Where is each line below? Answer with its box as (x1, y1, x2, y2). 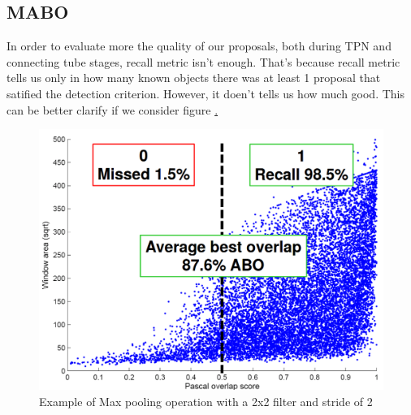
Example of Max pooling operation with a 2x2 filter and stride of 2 (39, 392, 373, 409)
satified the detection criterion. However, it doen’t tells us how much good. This (6, 84, 405, 102)
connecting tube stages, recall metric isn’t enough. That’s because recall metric (6, 53, 400, 70)
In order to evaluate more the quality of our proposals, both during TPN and (6, 37, 392, 54)
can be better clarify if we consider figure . (6, 101, 218, 118)
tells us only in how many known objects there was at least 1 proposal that (6, 69, 381, 86)
